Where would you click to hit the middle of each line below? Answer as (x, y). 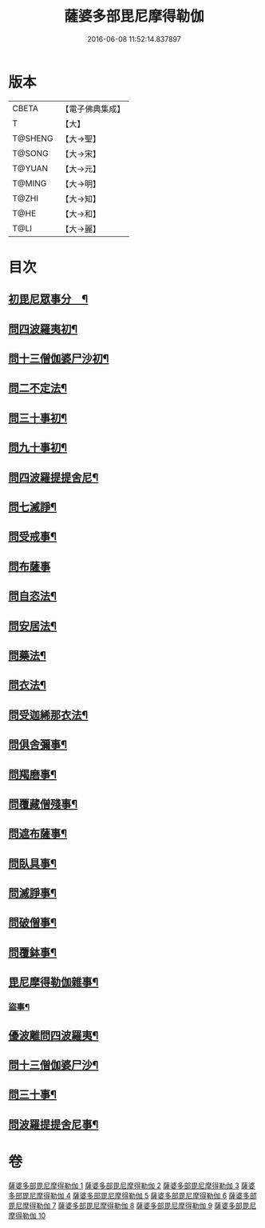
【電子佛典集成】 (93, 109)
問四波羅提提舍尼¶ (53, 477)
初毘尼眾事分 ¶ (48, 300)
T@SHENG (33, 138)
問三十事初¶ (38, 418)
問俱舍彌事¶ (38, 745)
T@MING (30, 183)
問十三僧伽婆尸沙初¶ (59, 359)
